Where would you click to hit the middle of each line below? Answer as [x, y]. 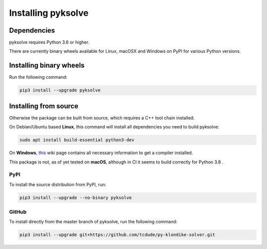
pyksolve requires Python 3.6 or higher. [49, 42]
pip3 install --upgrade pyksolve [60, 90]
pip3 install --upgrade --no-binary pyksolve [76, 197]
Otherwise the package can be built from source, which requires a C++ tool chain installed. [102, 118]
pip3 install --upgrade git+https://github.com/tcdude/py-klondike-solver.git [117, 235]
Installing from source [44, 106]
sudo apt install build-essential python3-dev [77, 140]
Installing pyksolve [49, 13]
